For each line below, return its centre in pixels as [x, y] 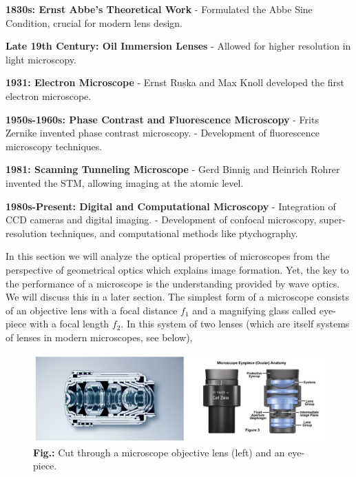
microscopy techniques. [54, 146]
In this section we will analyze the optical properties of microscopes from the [168, 256]
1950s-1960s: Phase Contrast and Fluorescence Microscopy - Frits [162, 119]
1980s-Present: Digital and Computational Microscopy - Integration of [171, 206]
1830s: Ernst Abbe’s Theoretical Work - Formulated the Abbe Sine [159, 9]
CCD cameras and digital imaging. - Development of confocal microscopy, [161, 220]
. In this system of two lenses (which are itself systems [235, 324]
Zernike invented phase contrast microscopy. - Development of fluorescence [163, 133]
